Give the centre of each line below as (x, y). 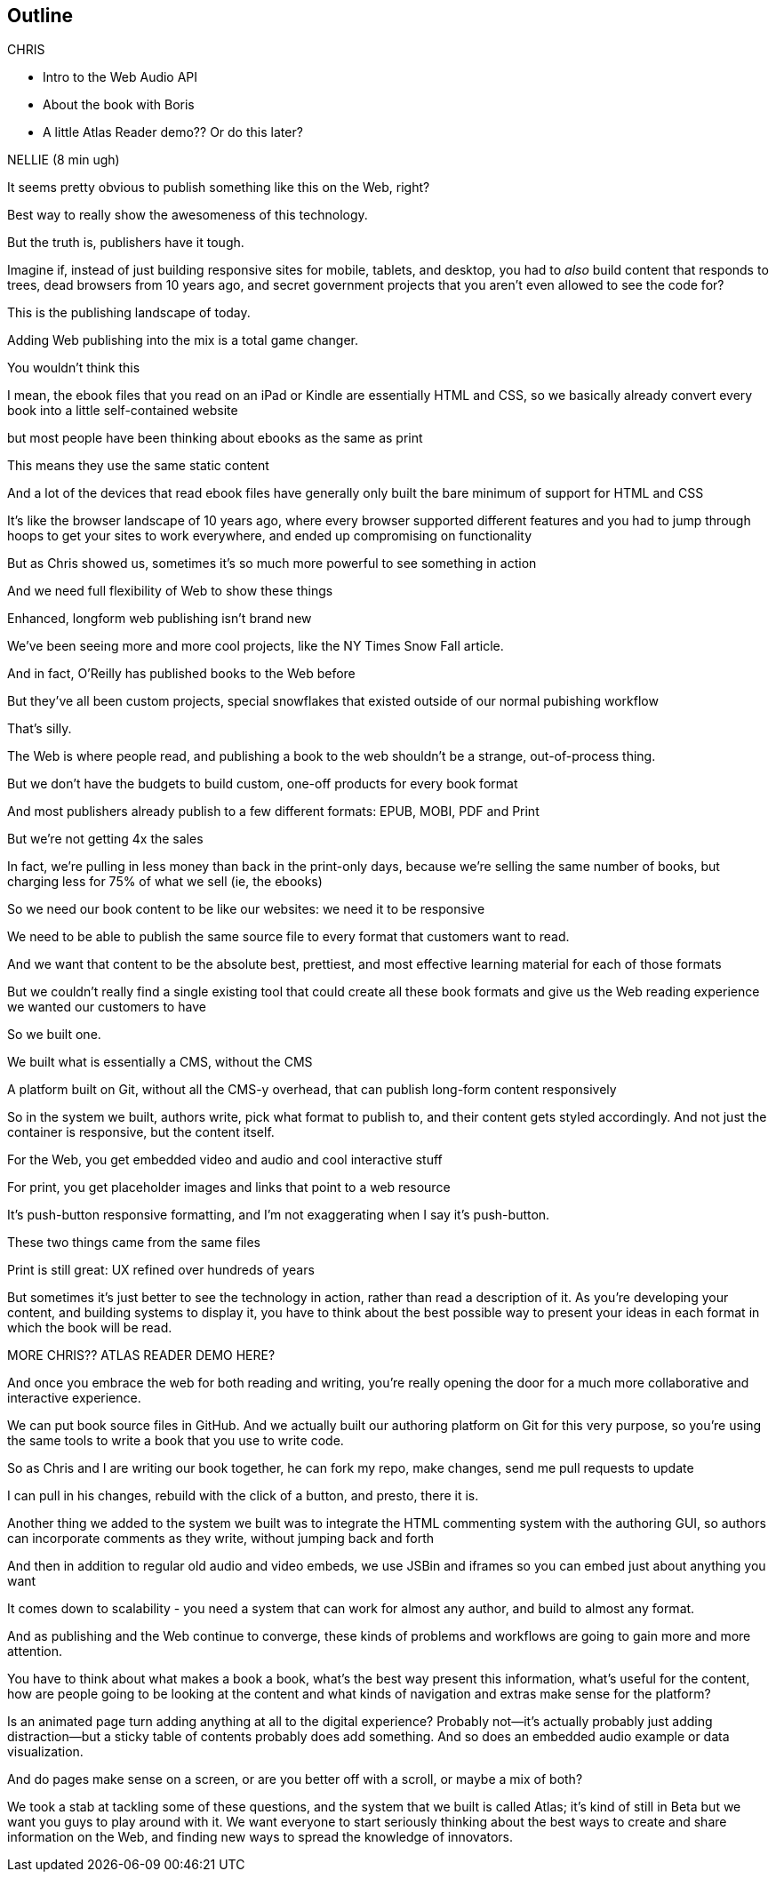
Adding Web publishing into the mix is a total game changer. (183, 340)
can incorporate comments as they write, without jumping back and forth (221, 1539)
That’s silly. (40, 729)
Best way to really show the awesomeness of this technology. (188, 215)
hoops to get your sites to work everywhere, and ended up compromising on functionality (270, 536)
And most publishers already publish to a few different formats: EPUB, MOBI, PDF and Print (273, 812)
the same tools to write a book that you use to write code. (176, 1441)
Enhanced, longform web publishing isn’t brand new (160, 619)
